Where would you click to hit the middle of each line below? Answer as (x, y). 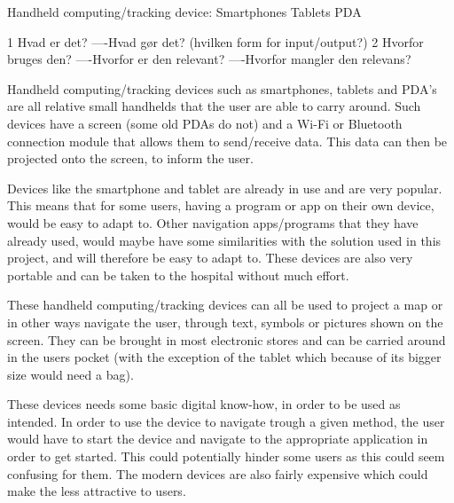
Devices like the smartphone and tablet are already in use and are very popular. (225, 188)
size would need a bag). (70, 374)
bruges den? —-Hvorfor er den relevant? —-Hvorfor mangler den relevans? (209, 59)
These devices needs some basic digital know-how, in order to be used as (204, 404)
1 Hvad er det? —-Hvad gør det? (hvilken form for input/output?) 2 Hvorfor (215, 41)
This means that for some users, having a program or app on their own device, (221, 205)
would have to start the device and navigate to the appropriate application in (218, 439)
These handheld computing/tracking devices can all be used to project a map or (225, 305)
